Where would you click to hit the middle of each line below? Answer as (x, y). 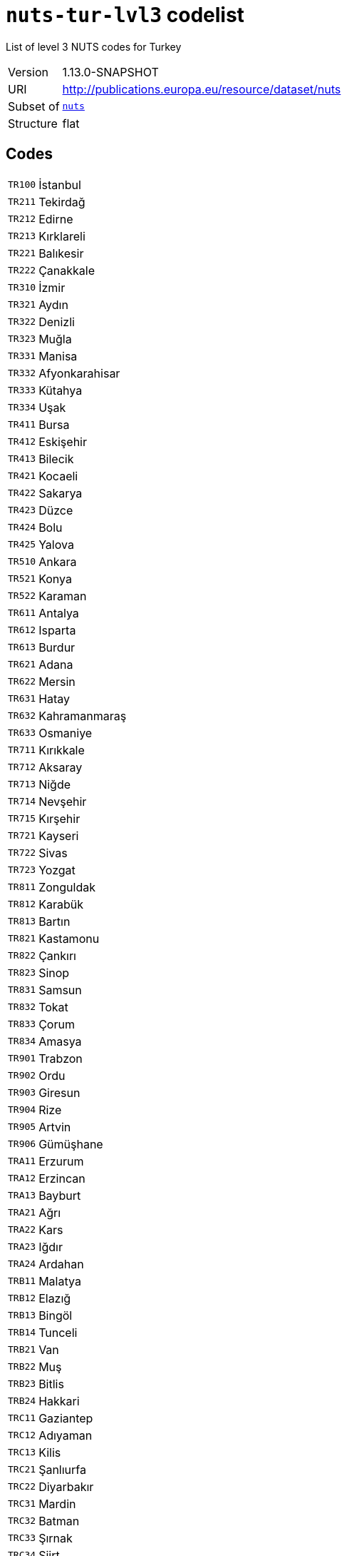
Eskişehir (63, 441)
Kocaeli (58, 476)
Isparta (57, 630)
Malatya (60, 1281)
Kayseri (59, 835)
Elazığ (55, 1298)
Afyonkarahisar (79, 373)
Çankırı (57, 955)
